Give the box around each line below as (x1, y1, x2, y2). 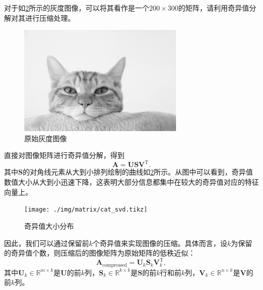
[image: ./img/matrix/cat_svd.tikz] (24, 206, 148, 214)
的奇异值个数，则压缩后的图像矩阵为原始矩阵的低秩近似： (4, 247, 195, 258)
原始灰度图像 (24, 133, 67, 143)
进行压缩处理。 (25, 12, 75, 23)
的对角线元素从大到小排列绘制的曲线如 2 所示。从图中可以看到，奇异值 (22, 167, 253, 177)
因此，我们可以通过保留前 (4, 237, 89, 248)
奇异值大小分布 (24, 220, 74, 231)
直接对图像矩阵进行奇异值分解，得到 (4, 150, 124, 160)
